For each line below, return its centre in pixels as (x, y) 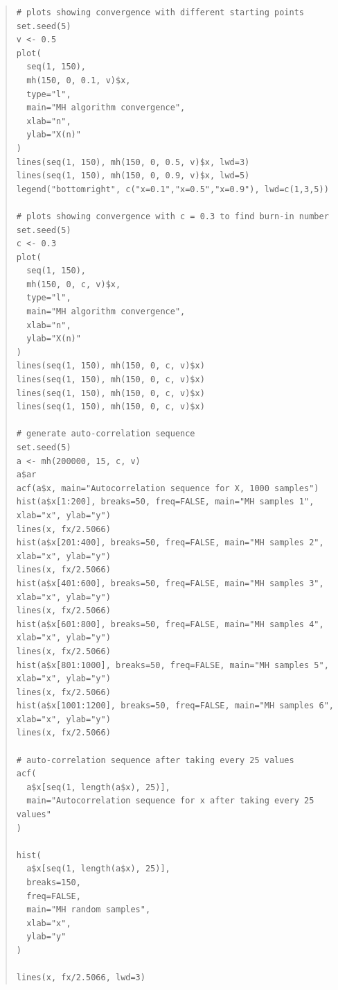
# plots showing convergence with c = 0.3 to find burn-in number (172, 216)
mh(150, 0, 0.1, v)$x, (79, 80)
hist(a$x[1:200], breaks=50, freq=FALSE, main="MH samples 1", (165, 502)
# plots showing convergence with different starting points (160, 12)
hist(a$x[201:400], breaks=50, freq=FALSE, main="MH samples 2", (170, 543)
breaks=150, (54, 882)
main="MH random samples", (89, 910)
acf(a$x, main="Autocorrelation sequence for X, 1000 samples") (168, 488)
